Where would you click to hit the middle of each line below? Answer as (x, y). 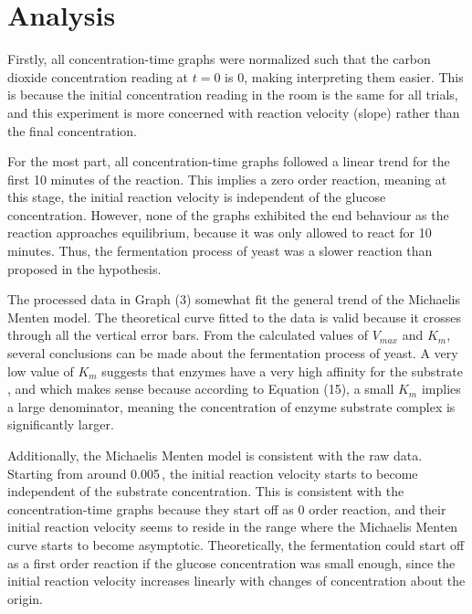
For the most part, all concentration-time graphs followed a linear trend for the (229, 161)
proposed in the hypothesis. (84, 268)
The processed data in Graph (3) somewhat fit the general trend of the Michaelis (234, 299)
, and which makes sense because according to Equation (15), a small (201, 389)
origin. (25, 598)
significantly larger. (61, 424)
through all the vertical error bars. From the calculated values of (188, 335)
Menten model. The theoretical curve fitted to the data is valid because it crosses (235, 317)
